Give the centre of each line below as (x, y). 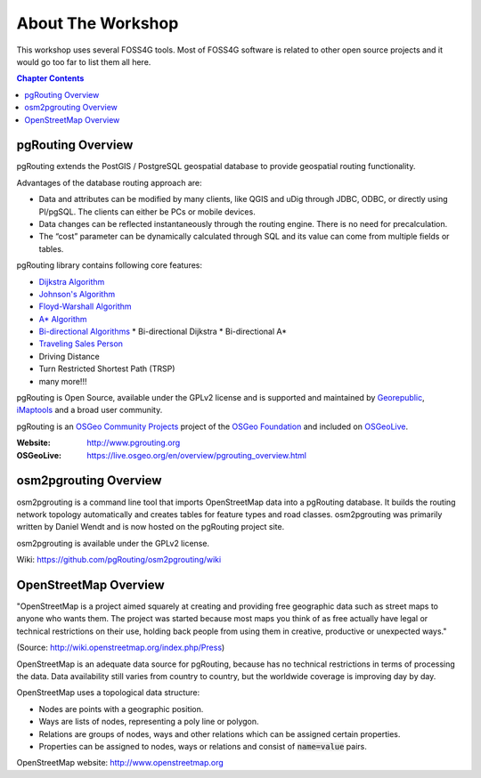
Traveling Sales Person (81, 344)
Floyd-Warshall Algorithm (86, 306)
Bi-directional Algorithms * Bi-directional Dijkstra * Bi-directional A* (163, 332)
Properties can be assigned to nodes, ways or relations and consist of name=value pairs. (203, 746)
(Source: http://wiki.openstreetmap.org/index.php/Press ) (121, 648)
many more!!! (63, 381)
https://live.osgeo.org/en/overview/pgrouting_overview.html (197, 455)
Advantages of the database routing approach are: (109, 182)
